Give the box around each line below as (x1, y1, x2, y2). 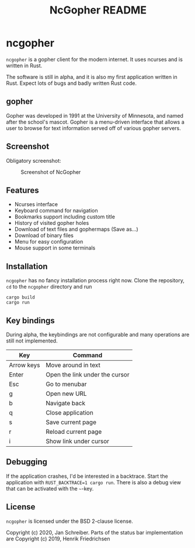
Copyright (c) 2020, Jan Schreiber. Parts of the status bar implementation (6, 529, 183, 536)
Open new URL (46, 390, 87, 398)
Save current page (46, 418, 96, 426)
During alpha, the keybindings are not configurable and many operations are (6, 331, 190, 338)
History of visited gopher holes (14, 220, 89, 227)
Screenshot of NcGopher (20, 168, 81, 176)
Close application (46, 409, 93, 416)
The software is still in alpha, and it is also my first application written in (6, 73, 177, 80)
